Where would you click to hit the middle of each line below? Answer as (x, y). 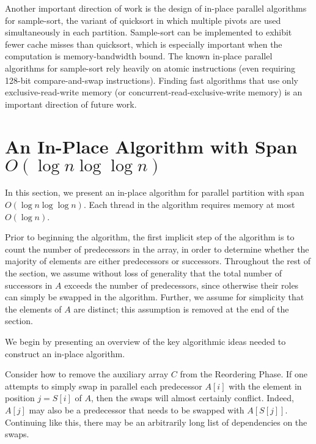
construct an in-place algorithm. (65, 353)
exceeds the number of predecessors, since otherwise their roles (182, 285)
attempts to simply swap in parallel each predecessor (104, 386)
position (20, 398)
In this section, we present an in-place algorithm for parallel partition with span (155, 192)
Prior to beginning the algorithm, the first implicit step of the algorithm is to (150, 237)
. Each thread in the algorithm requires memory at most (189, 205)
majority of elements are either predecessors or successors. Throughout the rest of (158, 261)
